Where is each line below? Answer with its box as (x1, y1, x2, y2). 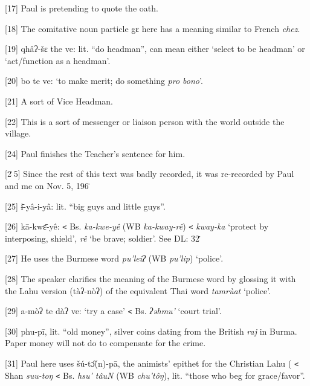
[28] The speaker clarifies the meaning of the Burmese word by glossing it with (5, 272, 296, 285)
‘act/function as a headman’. (5, 54, 111, 66)
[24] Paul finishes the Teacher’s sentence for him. (5, 147, 186, 159)
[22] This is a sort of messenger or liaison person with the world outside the (5, 115, 285, 127)
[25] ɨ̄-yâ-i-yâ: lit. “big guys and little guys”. (5, 199, 166, 212)
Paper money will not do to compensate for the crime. (5, 336, 206, 349)
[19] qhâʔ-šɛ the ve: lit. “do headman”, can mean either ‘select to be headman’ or (5, 42, 305, 55)
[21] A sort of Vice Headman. (5, 94, 113, 107)
